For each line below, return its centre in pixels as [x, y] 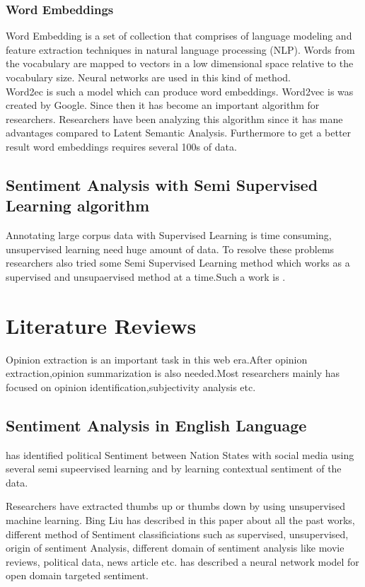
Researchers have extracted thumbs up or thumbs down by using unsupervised [176, 506]
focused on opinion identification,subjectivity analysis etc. [131, 387]
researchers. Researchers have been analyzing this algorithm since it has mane [174, 118]
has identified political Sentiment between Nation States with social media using [180, 454]
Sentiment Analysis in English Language [156, 425]
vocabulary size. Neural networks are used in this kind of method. [148, 77]
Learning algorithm [78, 205]
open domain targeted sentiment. [77, 575]
